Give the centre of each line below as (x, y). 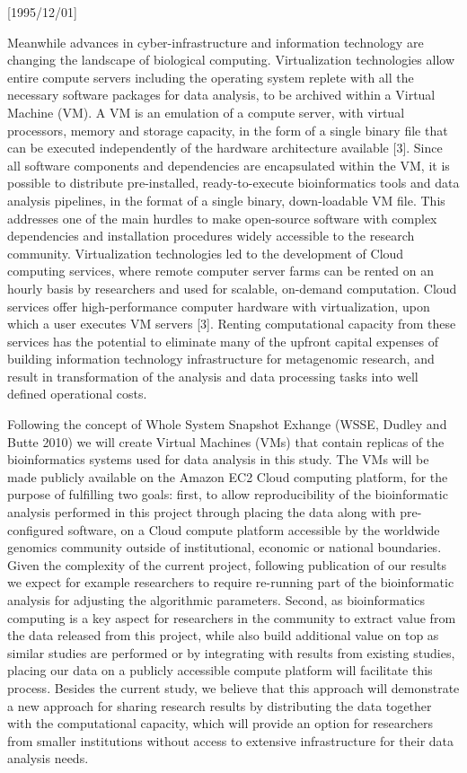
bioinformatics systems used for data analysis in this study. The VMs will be (218, 459)
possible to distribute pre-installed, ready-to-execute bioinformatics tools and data (233, 183)
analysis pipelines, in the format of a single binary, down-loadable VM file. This (226, 200)
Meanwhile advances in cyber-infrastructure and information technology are (216, 42)
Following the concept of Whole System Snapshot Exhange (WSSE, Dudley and (227, 424)
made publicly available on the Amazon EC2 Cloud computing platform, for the (228, 476)
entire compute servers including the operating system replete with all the (211, 77)
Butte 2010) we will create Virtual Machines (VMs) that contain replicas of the (226, 441)
